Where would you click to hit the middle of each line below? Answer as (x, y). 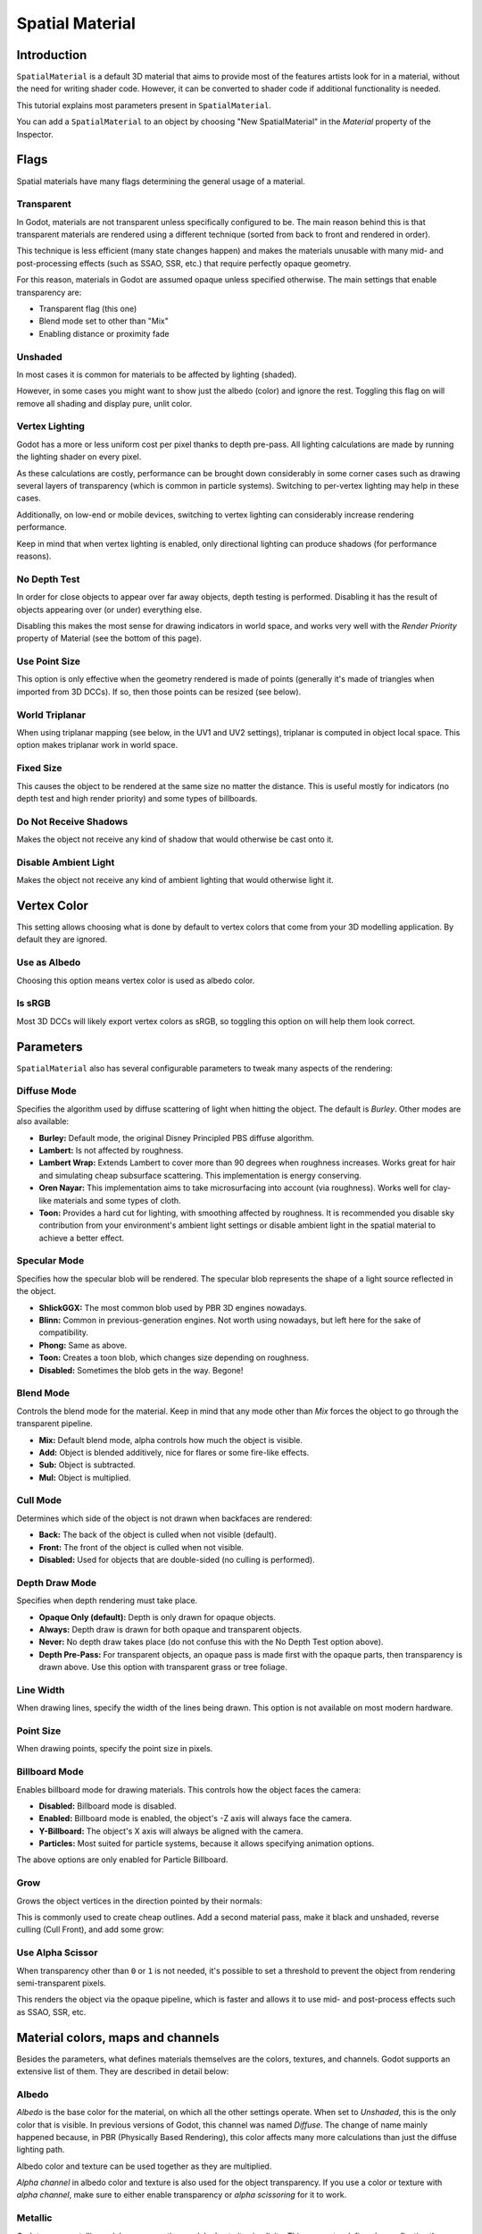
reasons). (34, 556)
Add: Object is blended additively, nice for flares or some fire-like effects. (174, 1452)
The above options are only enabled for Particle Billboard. (122, 1860)
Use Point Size (48, 661)
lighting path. (41, 2150)
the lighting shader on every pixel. (79, 457)
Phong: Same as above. (83, 1345)
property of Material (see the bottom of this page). (109, 638)
